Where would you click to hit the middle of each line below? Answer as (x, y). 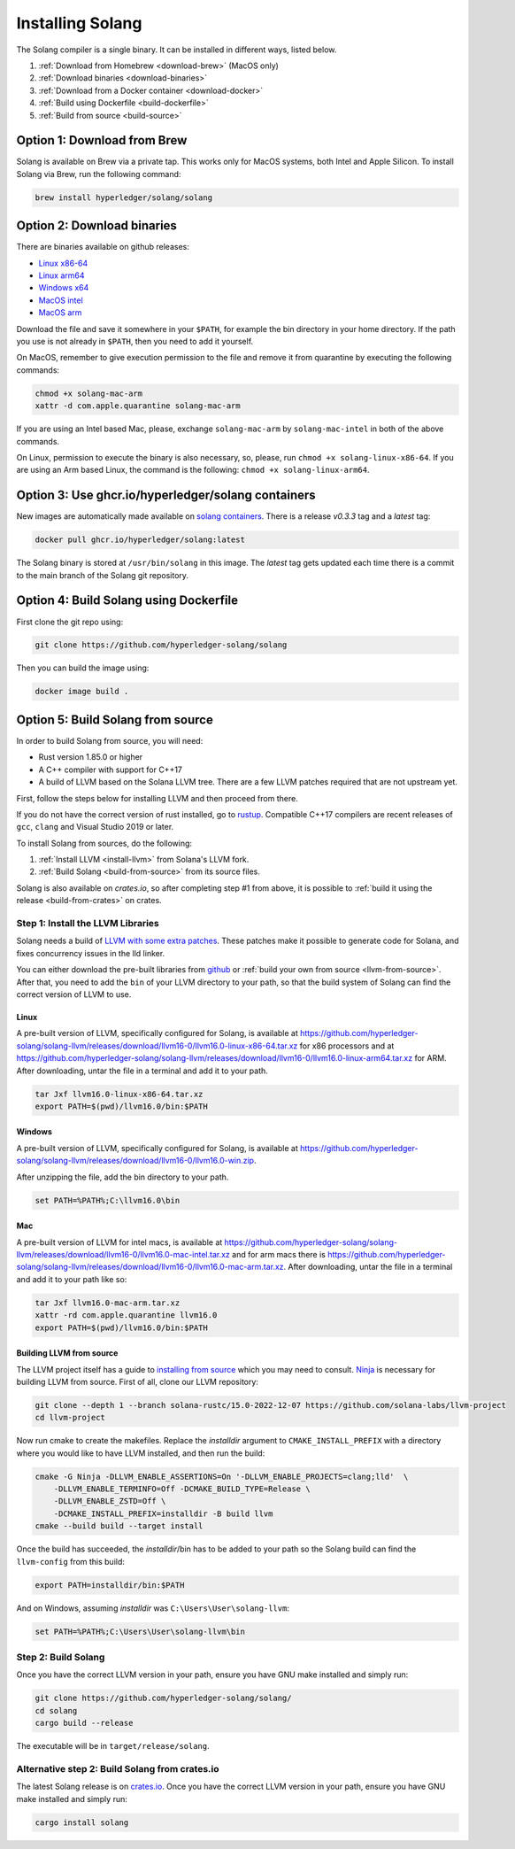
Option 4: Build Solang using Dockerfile (127, 601)
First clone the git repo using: (70, 622)
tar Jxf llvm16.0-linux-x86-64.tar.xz (119, 1094)
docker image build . (82, 692)
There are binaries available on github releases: (103, 247)
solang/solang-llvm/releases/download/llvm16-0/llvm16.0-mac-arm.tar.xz (150, 1267)
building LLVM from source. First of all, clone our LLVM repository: (137, 1381)
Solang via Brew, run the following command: (99, 174)
